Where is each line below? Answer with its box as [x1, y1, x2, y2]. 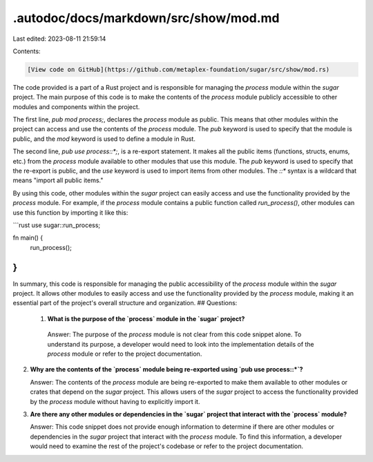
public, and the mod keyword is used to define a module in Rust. [12, 135, 196, 143]
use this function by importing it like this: [12, 208, 128, 217]
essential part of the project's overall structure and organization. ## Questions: [12, 299, 238, 307]
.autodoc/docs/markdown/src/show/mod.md [12, 10, 280, 26]
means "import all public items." [12, 176, 104, 184]
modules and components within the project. [12, 102, 140, 110]
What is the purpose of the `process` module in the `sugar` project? [47, 314, 245, 323]
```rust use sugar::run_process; [12, 221, 101, 229]
